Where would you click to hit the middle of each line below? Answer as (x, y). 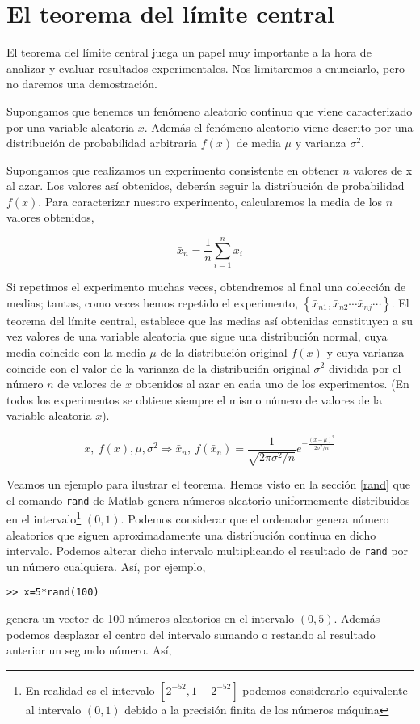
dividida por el (365, 368)
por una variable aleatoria (71, 127)
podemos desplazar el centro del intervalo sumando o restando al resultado (191, 634)
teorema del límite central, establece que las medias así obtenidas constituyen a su (210, 320)
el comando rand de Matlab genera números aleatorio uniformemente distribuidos (208, 500)
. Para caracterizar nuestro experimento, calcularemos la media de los (210, 201)
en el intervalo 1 (44, 517)
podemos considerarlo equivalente (325, 690)
